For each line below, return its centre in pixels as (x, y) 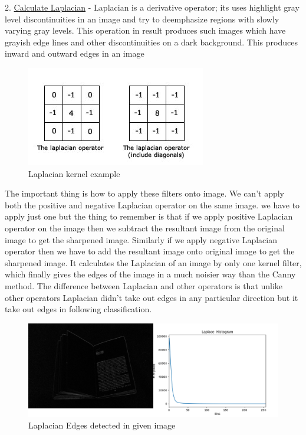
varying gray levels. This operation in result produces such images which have (145, 30)
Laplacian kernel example (74, 173)
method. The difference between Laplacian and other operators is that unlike (144, 285)
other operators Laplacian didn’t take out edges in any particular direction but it (152, 297)
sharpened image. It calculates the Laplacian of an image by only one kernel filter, (153, 262)
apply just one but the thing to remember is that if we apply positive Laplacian (149, 216)
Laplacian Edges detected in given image (102, 425)
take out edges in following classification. (78, 309)
